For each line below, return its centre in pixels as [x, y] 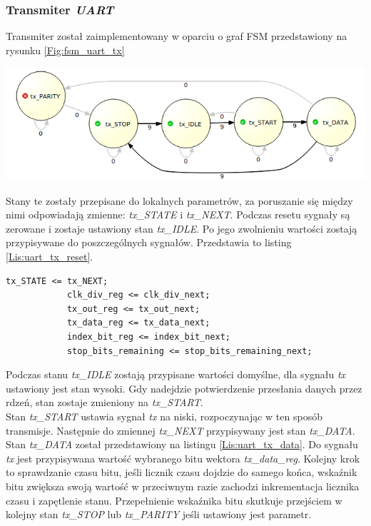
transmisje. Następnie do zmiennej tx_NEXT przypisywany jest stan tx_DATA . [181, 430]
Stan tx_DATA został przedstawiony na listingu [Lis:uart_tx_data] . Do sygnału [182, 444]
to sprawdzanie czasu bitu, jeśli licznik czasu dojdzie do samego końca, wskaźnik [182, 472]
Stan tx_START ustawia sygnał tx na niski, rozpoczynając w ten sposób [164, 416]
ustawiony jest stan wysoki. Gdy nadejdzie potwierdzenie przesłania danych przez [184, 388]
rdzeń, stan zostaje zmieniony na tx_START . [105, 402]
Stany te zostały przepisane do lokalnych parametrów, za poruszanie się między [179, 200]
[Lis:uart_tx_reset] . [50, 256]
